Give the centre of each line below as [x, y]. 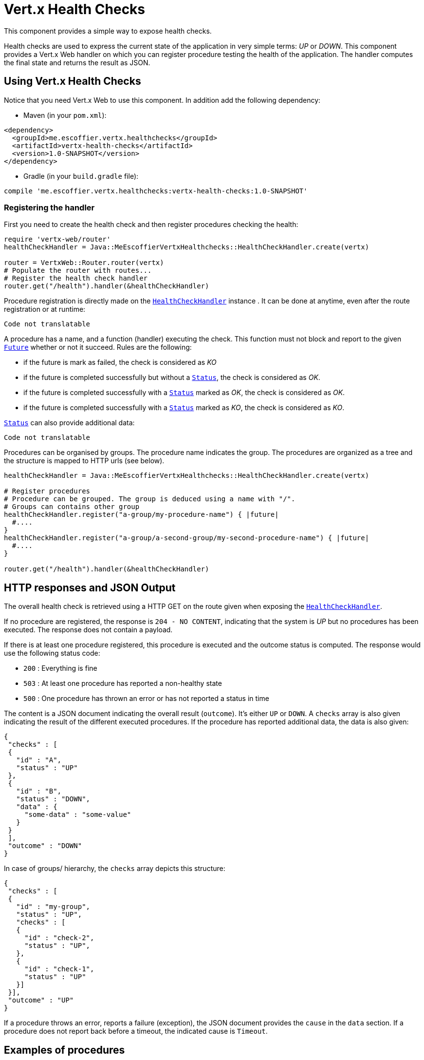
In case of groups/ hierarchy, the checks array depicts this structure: [115, 869]
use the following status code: [52, 653]
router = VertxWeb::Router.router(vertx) [84, 263]
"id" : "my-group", [53, 907]
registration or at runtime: [45, 309]
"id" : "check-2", [59, 938]
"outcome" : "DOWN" [45, 846]
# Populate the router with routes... [78, 271]
